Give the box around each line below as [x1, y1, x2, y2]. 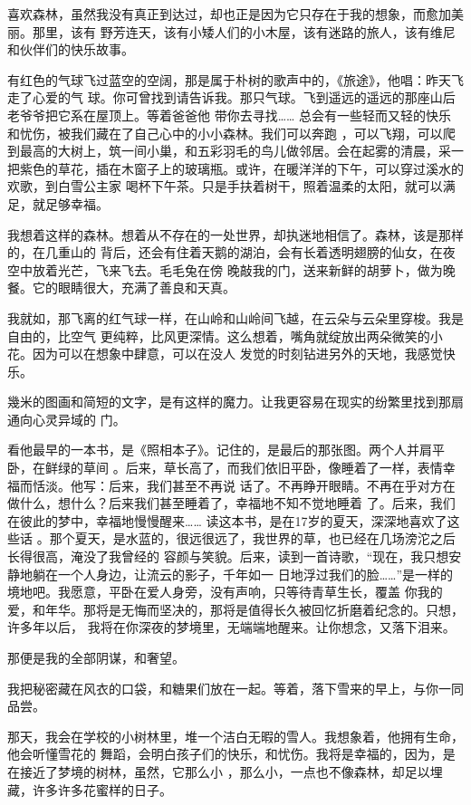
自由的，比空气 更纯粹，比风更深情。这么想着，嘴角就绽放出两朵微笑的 [7, 326, 430, 345]
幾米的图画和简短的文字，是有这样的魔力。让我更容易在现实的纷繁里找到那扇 [7, 392, 464, 411]
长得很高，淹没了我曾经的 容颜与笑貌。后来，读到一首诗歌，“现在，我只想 [7, 547, 449, 566]
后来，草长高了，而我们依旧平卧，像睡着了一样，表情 [125, 458, 443, 477]
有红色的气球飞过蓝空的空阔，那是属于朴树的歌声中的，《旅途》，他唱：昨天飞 [7, 70, 464, 89]
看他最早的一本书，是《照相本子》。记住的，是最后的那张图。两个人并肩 [7, 440, 432, 459]
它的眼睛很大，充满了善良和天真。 [32, 278, 235, 297]
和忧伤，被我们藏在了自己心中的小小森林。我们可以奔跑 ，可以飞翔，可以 [7, 123, 443, 142]
